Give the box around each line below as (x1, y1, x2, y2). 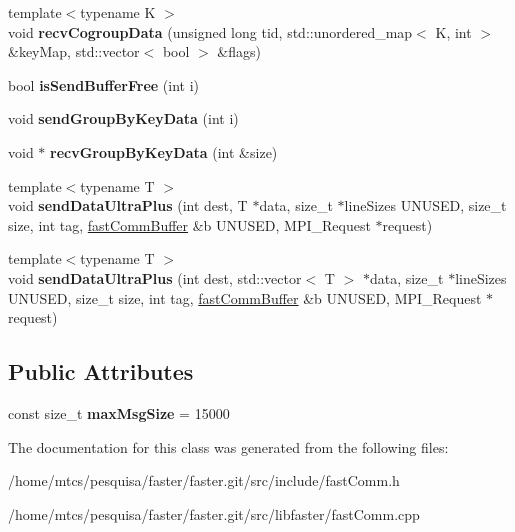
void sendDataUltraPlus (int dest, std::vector (8, 267, 302, 288)
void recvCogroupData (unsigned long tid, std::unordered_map (8, 21, 413, 42)
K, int (435, 21, 472, 42)
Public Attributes (8, 356, 194, 387)
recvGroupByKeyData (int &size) (50, 141, 278, 162)
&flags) (217, 41, 261, 62)
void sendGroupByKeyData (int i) (8, 108, 239, 129)
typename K (80, 2, 156, 22)
